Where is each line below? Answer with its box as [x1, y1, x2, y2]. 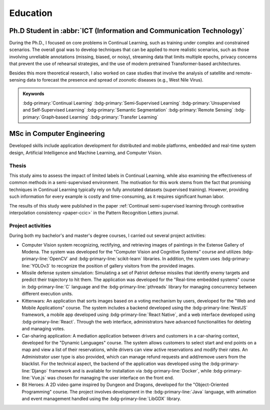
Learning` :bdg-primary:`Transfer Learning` [69, 114, 158, 120]
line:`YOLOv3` [21, 262, 50, 268]
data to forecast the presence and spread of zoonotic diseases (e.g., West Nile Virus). [26, 77, 203, 83]
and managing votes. [21, 325, 65, 332]
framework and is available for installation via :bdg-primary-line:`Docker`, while [48, 367, 212, 373]
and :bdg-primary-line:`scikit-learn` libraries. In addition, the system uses [69, 255, 220, 262]
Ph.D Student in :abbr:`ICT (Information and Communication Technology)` [9, 26, 245, 35]
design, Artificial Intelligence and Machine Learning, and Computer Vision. [9, 149, 162, 155]
